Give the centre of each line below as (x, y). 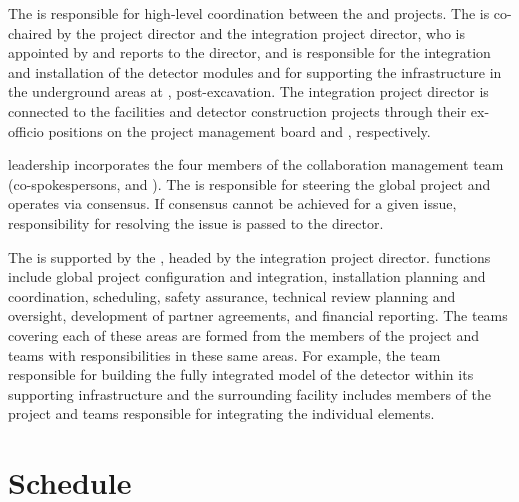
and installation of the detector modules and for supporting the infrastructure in (255, 71)
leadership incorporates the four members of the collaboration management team (256, 164)
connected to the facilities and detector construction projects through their (237, 110)
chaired (30, 32)
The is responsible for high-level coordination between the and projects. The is (249, 13)
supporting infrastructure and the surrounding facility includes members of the (249, 393)
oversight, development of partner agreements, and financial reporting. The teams (258, 315)
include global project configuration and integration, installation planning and (247, 276)
